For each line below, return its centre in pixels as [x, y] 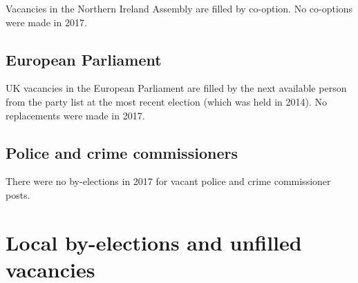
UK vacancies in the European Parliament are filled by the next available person [176, 88]
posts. [18, 194]
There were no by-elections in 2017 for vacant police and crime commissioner [168, 181]
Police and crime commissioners [122, 152]
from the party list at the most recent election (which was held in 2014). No [167, 101]
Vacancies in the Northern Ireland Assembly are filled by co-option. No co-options [179, 8]
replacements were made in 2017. [75, 115]
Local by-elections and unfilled [154, 242]
